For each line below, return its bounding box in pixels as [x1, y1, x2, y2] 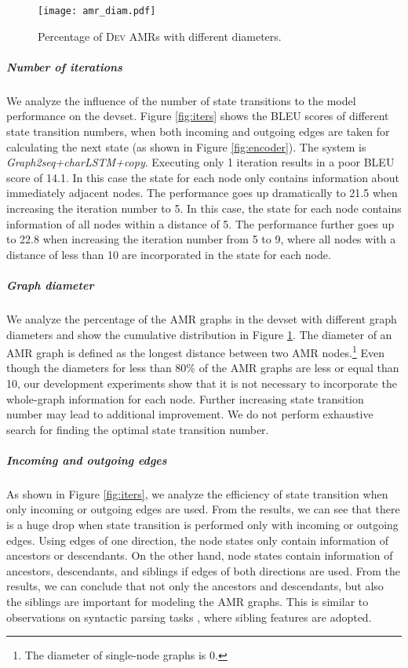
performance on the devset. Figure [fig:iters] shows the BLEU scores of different [6, 108, 389, 124]
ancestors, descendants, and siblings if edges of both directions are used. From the [6, 562, 400, 579]
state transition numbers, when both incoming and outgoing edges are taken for [6, 123, 390, 139]
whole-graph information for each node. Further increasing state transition [6, 390, 364, 407]
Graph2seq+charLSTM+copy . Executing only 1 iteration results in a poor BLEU [6, 154, 395, 170]
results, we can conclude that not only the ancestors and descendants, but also [6, 578, 384, 594]
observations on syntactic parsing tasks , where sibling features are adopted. [6, 608, 372, 625]
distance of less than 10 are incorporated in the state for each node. [6, 246, 331, 262]
